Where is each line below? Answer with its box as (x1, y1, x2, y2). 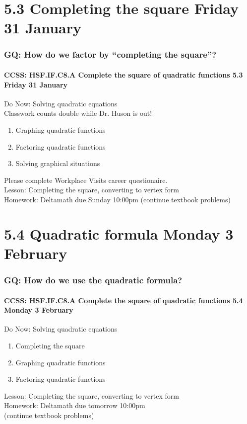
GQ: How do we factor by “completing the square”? (4, 48, 217, 61)
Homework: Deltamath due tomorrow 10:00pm (4, 400, 145, 411)
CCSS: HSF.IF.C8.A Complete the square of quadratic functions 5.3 (4, 70, 243, 80)
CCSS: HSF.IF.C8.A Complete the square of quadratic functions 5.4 (4, 295, 243, 305)
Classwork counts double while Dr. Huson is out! (4, 108, 152, 118)
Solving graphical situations (15, 158, 100, 169)
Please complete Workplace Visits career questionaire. (4, 174, 168, 185)
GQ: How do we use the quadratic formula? (4, 274, 183, 286)
